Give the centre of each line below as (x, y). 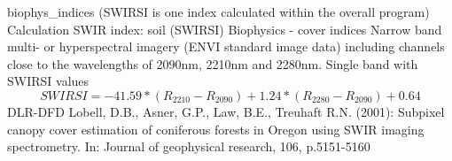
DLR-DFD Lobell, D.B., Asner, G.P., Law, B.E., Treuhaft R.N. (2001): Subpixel (226, 111)
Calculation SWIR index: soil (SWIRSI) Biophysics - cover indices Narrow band (225, 29)
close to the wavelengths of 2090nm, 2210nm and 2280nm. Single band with (213, 63)
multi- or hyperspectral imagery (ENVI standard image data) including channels (226, 46)
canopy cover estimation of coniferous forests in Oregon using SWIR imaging (216, 129)
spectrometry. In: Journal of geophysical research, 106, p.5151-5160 (189, 146)
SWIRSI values (48, 81)
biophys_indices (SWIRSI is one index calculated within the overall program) (218, 11)
